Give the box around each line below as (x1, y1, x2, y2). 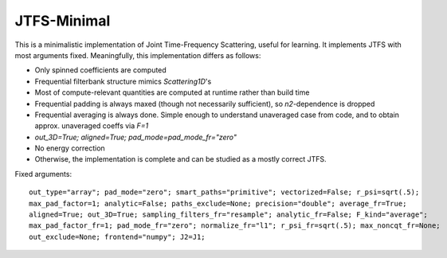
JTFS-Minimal (14, 12, 111, 29)
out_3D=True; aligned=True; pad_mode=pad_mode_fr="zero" (34, 132, 237, 142)
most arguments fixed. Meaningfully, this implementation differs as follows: (14, 50, 261, 60)
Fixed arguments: (14, 169, 72, 178)
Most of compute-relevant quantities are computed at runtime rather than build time (34, 88, 310, 97)
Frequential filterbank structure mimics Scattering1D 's (34, 76, 212, 86)
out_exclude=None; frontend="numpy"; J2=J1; (29, 232, 206, 241)
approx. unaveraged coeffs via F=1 (34, 121, 149, 131)
